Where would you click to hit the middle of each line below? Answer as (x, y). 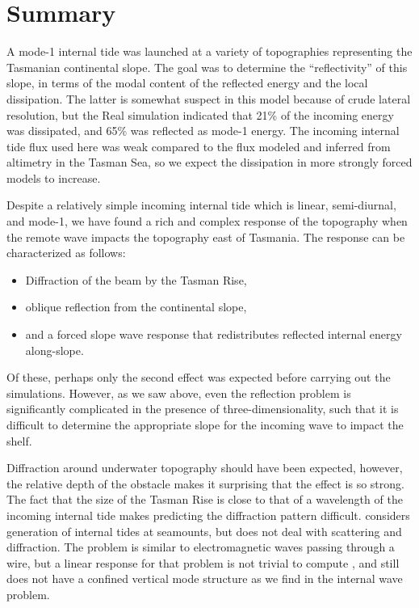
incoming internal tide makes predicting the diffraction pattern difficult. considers (208, 515)
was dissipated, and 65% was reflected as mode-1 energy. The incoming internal (203, 131)
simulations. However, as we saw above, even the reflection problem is (179, 393)
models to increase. (54, 177)
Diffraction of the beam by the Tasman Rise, (136, 279)
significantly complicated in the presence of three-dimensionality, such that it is (203, 409)
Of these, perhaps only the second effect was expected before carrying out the (199, 377)
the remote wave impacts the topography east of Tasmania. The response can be (206, 236)
